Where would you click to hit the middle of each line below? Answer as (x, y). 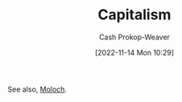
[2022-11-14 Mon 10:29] (134, 52)
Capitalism (134, 15)
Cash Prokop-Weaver (134, 37)
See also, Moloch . (37, 89)
